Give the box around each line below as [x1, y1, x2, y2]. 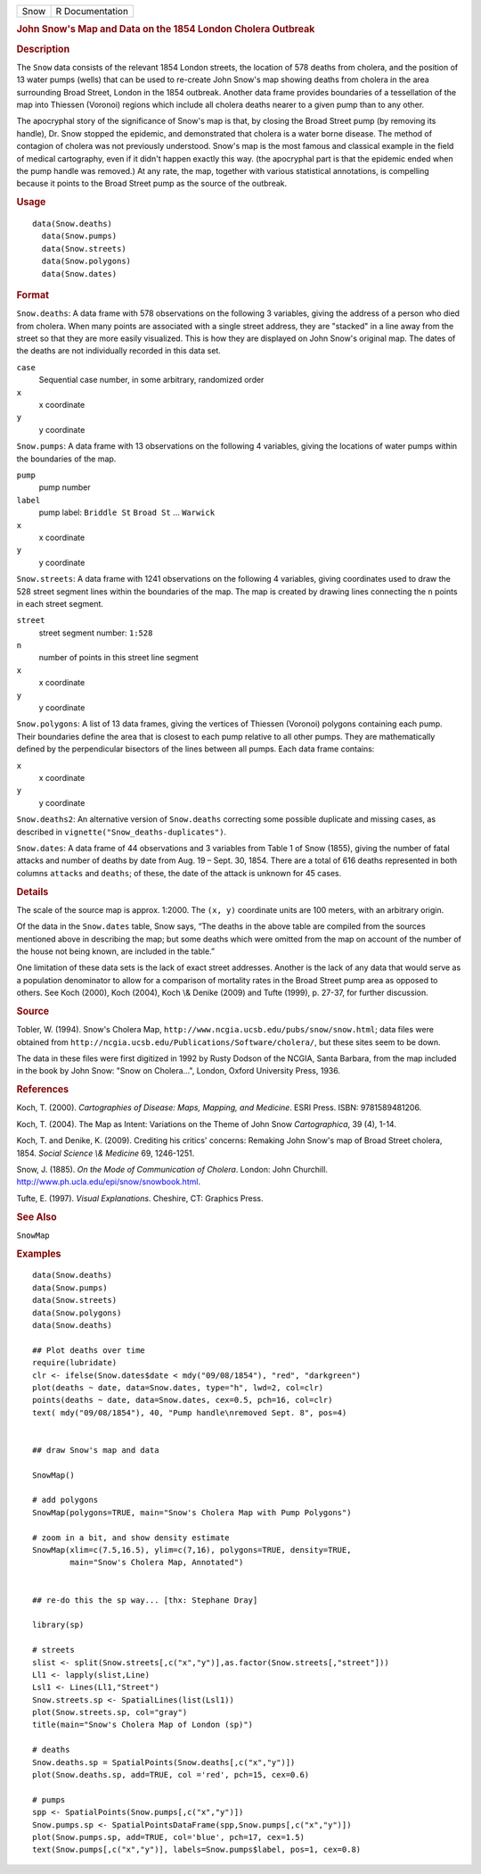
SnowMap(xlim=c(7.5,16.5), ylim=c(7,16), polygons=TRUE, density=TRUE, [32, 1545, 352, 1555]
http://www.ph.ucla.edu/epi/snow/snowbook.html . [16, 1176, 200, 1187]
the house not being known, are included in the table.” [16, 946, 216, 957]
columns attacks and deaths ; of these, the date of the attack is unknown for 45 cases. [16, 867, 342, 878]
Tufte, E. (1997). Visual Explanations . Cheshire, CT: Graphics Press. [16, 1192, 264, 1204]
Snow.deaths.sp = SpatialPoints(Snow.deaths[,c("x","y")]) [32, 1757, 296, 1767]
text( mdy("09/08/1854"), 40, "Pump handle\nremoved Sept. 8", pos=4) [32, 1407, 347, 1418]
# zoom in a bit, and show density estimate [32, 1532, 231, 1543]
